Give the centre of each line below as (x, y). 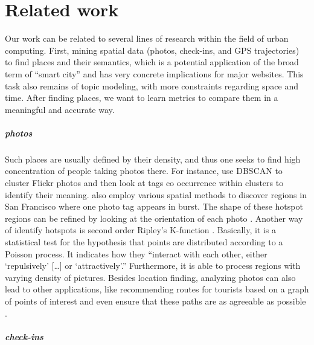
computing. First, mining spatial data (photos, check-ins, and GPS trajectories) (152, 50)
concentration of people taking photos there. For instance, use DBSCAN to (144, 171)
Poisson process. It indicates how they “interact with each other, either (136, 253)
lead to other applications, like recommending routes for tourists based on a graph (157, 289)
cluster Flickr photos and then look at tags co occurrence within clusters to (144, 183)
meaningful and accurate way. (60, 109)
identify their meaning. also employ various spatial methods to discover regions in (156, 194)
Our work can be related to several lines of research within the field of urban (147, 38)
